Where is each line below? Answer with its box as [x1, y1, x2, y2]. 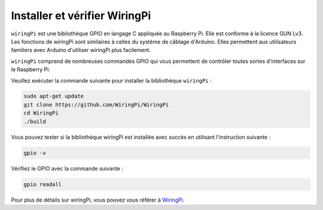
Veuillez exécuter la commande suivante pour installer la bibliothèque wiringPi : [11, 77, 212, 84]
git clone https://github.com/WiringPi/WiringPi [23, 101, 169, 108]
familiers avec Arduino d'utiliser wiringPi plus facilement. [11, 47, 151, 54]
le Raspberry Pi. [11, 66, 51, 73]
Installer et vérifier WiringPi [11, 9, 151, 22]
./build [23, 118, 46, 125]
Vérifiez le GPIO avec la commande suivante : [11, 165, 124, 172]
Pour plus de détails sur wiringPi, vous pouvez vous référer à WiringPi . [11, 196, 185, 203]
